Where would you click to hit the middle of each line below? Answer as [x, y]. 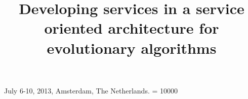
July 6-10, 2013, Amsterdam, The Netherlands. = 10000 [91, 90]
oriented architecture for [132, 28]
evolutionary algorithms [132, 47]
